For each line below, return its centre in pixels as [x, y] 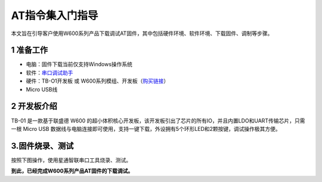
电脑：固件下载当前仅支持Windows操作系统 [79, 64]
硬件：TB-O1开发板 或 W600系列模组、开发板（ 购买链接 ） [97, 81]
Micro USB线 [42, 89]
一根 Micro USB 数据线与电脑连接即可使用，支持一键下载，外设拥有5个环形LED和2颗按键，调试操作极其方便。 [146, 128]
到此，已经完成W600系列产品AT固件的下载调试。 [72, 171]
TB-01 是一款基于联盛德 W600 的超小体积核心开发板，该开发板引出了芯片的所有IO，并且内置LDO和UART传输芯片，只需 [158, 120]
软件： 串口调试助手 [49, 73]
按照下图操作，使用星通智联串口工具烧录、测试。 [71, 160]
